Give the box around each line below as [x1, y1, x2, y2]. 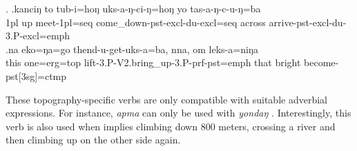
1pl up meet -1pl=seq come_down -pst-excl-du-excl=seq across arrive [6, 14, 293, 29]
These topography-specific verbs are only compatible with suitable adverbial [6, 92, 327, 106]
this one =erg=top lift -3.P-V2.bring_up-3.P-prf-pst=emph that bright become [6, 55, 336, 70]
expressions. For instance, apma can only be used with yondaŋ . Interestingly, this [6, 105, 351, 120]
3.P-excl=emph [6, 28, 70, 43]
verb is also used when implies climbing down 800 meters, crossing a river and [6, 119, 336, 133]
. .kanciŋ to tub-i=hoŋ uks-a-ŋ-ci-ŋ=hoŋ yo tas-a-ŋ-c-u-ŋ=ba [6, 1, 261, 15]
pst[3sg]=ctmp [6, 68, 67, 83]
